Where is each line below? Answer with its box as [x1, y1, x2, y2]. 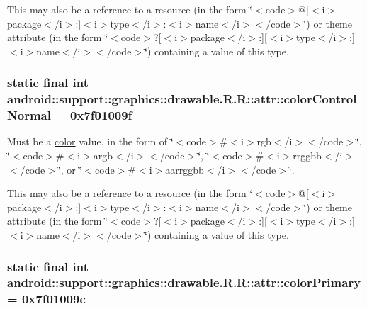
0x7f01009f [70, 106, 132, 124]
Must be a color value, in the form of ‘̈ [7, 134, 174, 149]
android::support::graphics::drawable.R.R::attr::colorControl [7, 90, 357, 108]
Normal [7, 106, 51, 124]
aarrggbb [165, 162, 204, 176]
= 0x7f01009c [7, 290, 86, 308]
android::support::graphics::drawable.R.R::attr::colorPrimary [7, 274, 361, 291]
